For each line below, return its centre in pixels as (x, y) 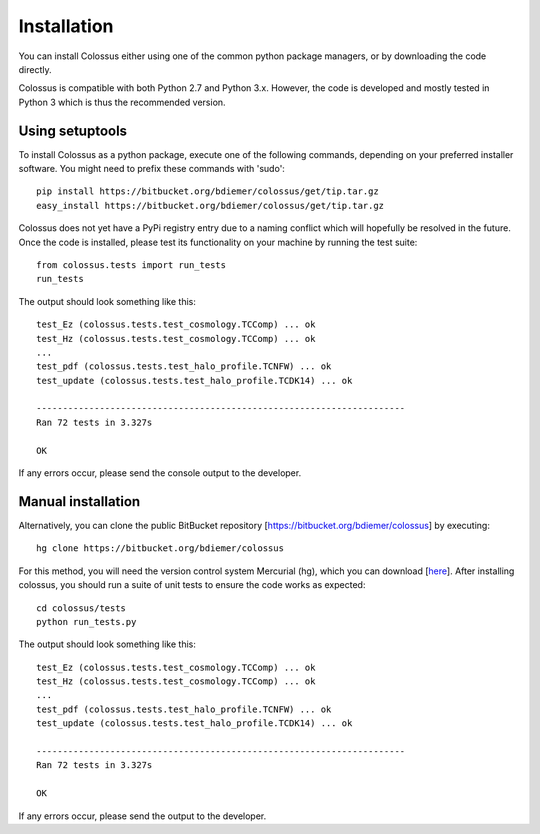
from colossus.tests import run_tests (131, 264)
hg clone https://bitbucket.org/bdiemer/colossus (160, 548)
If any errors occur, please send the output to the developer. (142, 816)
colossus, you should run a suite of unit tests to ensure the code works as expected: (192, 585)
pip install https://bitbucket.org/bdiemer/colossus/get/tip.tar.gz (207, 191)
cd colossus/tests (81, 608)
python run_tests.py (86, 621)
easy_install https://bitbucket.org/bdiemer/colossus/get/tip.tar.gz (210, 205)
